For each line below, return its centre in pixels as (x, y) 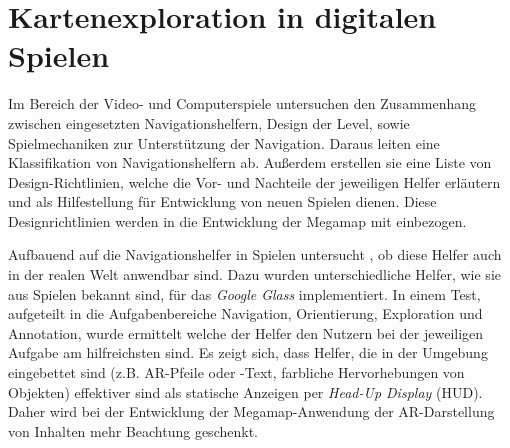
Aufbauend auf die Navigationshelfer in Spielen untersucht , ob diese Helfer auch (255, 254)
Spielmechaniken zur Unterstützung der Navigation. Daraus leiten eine (224, 142)
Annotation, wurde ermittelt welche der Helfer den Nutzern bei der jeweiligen (246, 332)
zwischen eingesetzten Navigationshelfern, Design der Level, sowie (209, 122)
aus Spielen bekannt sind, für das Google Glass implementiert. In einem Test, (244, 293)
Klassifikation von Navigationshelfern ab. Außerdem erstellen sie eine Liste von (250, 162)
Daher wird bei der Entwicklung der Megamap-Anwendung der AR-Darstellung (251, 411)
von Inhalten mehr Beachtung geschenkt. (133, 430)
